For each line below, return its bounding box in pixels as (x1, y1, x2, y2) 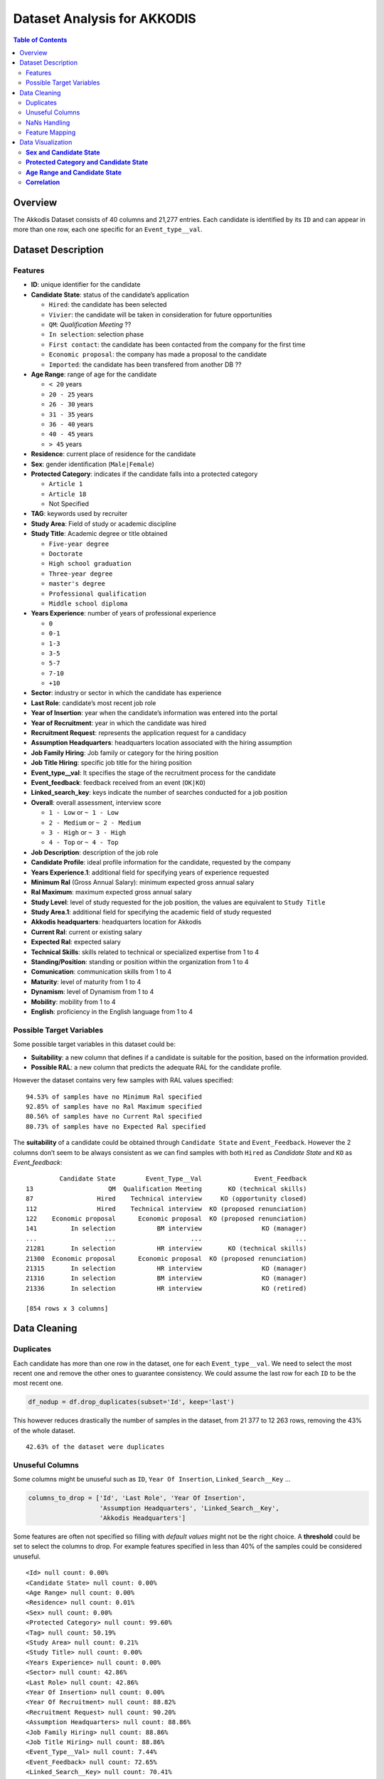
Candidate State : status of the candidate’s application (31, 290, 190, 299)
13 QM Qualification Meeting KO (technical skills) (26, 1185, 307, 1193)
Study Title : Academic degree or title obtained (31, 529, 168, 538)
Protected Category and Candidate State (26, 158, 149, 167)
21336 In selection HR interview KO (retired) (26, 1284, 307, 1292)
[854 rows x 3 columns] (26, 1304, 109, 1312)
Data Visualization (19, 138, 73, 147)
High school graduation (48, 559, 132, 568)
